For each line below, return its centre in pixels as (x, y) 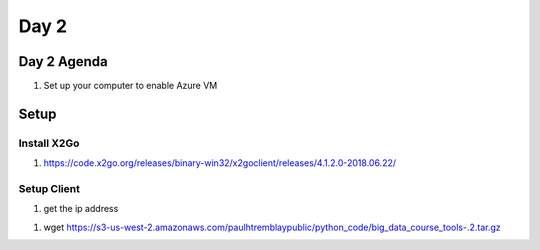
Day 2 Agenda (63, 61)
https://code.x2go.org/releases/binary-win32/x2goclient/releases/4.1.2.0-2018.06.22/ (220, 163)
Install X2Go (49, 143)
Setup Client (49, 188)
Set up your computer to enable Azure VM (130, 86)
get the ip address (81, 209)
